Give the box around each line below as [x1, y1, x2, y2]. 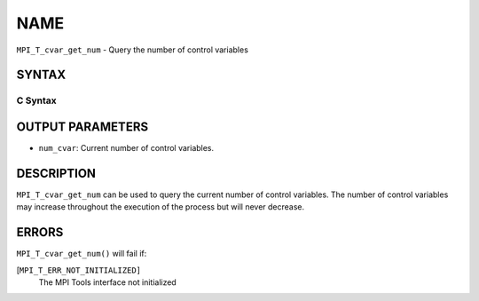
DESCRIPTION [16, 165, 97, 181]
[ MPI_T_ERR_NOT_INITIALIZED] [16, 265, 142, 275]
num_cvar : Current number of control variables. [38, 143, 215, 154]
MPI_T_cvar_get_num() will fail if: [16, 249, 147, 259]
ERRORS [16, 225, 64, 240]
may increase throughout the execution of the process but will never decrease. [16, 202, 305, 212]
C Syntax [16, 94, 57, 107]
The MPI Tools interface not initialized [38, 277, 177, 288]
